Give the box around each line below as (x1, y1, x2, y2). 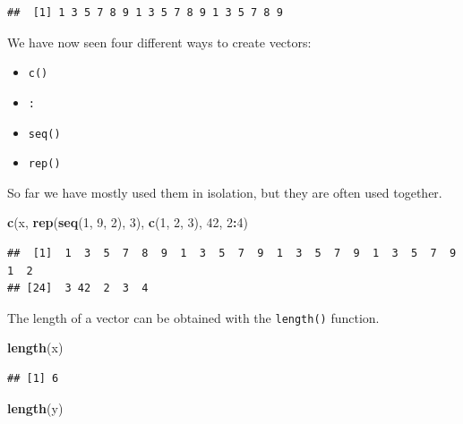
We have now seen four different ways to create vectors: (7, 32, 312, 51)
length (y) (7, 398, 64, 417)
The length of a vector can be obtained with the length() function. (7, 308, 380, 326)
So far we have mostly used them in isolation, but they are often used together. (7, 182, 442, 201)
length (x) (7, 338, 64, 357)
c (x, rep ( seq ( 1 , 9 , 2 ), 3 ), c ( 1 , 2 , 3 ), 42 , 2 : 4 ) (7, 213, 249, 232)
